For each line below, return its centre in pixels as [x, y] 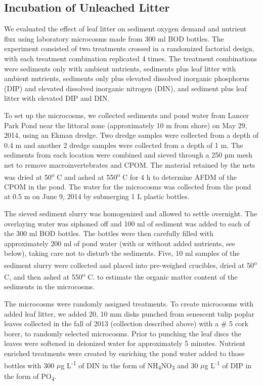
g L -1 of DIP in [228, 364]
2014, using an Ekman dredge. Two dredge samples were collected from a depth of [131, 135]
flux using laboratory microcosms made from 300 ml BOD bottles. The [114, 38]
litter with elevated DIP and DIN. [57, 98]
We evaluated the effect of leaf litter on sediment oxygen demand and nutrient [125, 29]
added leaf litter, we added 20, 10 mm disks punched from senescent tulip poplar [129, 313]
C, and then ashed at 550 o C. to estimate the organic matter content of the [121, 276]
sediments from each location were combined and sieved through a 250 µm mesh [128, 155]
